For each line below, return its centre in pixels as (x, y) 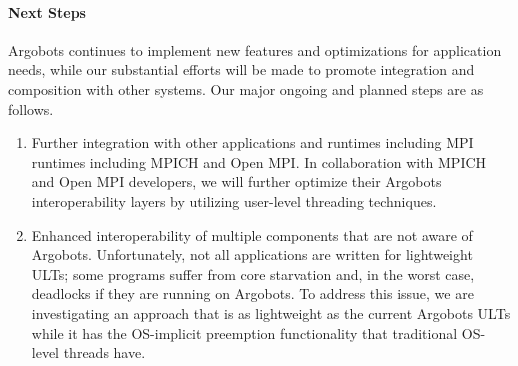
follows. (31, 108)
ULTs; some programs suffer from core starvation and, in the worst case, (253, 273)
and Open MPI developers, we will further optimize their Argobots (236, 181)
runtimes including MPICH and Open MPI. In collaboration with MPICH (259, 161)
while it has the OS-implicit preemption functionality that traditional (244, 332)
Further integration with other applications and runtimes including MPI (252, 142)
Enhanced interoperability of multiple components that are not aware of (252, 234)
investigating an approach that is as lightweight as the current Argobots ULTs (271, 312)
